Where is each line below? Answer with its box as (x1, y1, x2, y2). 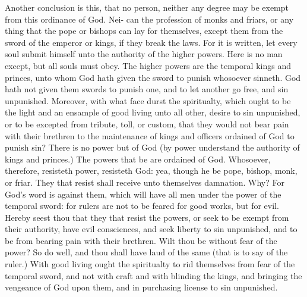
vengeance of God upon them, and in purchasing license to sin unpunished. (5, 281, 278, 293)
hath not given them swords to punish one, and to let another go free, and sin (5, 83, 289, 95)
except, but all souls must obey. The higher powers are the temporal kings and (5, 59, 291, 71)
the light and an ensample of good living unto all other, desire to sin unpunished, (5, 106, 300, 118)
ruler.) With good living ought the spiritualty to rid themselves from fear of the (5, 258, 295, 270)
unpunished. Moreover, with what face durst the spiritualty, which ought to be (5, 94, 291, 107)
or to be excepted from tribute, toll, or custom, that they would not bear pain (5, 117, 289, 130)
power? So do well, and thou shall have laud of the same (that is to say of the (5, 246, 288, 258)
